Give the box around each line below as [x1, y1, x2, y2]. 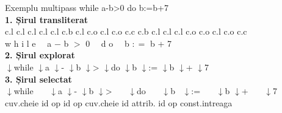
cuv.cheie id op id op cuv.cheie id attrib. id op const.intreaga [5, 96, 233, 109]
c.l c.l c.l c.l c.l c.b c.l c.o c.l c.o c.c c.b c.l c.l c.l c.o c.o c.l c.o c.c [5, 25, 247, 38]
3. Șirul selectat [5, 72, 72, 85]
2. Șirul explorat [5, 49, 75, 61]
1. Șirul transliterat [5, 13, 89, 26]
